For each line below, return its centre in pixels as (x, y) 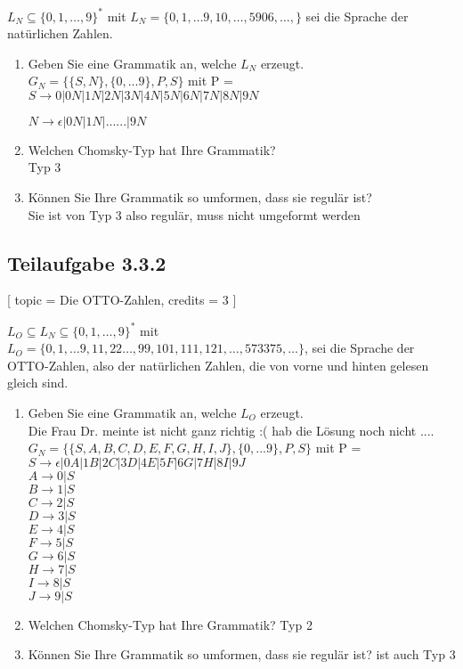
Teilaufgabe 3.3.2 (87, 262)
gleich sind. (38, 383)
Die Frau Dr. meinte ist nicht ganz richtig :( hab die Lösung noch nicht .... (231, 430)
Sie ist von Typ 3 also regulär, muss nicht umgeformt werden (194, 214)
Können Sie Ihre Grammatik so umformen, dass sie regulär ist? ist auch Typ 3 (242, 654)
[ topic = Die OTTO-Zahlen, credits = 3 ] (122, 300)
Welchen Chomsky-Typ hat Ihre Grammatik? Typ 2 (170, 624)
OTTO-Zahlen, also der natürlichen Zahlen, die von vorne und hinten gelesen (218, 365)
